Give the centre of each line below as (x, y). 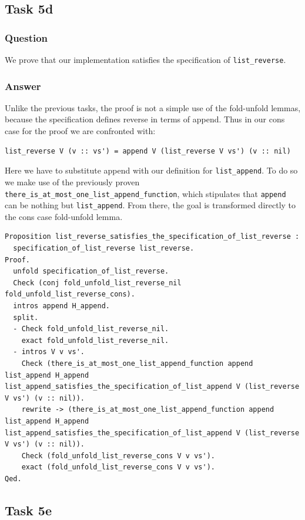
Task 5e (28, 510)
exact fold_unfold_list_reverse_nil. (95, 340)
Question (26, 37)
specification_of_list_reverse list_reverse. (104, 248)
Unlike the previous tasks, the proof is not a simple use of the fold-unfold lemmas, (153, 107)
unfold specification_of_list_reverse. (91, 271)
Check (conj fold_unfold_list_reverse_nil (97, 283)
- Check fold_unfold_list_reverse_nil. (91, 329)
